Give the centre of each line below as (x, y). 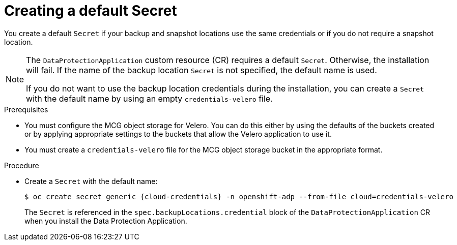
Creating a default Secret (91, 11)
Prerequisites (26, 109)
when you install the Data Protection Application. (106, 221)
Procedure (22, 165)
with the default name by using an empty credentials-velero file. (149, 98)
